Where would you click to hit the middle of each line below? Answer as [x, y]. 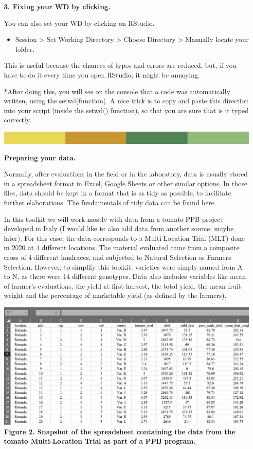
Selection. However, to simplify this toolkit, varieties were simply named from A [123, 266]
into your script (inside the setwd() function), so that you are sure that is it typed [126, 110]
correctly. [18, 120]
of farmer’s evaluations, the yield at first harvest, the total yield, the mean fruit [123, 285]
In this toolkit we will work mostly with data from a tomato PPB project [114, 219]
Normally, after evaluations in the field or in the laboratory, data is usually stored [126, 174]
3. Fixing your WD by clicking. [57, 6]
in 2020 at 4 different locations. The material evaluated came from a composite [122, 247]
